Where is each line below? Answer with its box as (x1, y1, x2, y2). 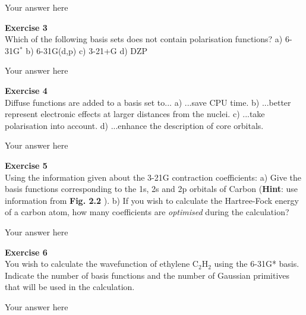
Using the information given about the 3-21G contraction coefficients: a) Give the (5, 171, 301, 183)
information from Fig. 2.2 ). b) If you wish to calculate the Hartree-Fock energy (5, 194, 299, 206)
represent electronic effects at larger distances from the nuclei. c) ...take (5, 108, 265, 120)
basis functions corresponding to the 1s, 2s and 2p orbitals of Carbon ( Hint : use (5, 182, 298, 195)
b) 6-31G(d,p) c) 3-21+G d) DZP (26, 44, 148, 56)
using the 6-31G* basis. (214, 257, 299, 270)
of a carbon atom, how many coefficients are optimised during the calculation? (5, 206, 289, 218)
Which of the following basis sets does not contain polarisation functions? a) (5, 33, 283, 45)
